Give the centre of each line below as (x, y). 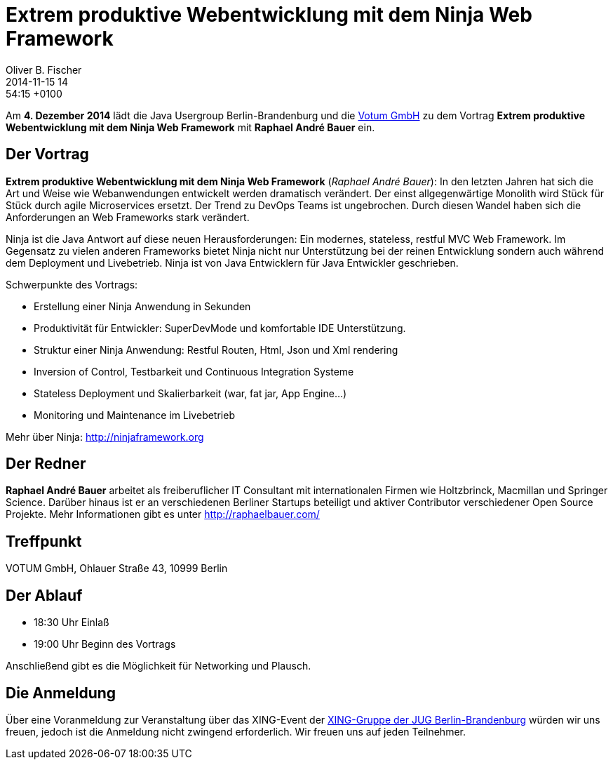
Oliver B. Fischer (44, 69)
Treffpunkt (44, 541)
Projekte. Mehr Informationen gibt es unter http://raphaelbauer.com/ (163, 514)
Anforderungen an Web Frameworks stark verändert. (128, 217)
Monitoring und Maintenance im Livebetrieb (134, 415)
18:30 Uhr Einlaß (72, 623)
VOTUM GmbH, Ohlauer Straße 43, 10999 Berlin (117, 568)
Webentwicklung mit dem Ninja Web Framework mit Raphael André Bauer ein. (190, 127)
